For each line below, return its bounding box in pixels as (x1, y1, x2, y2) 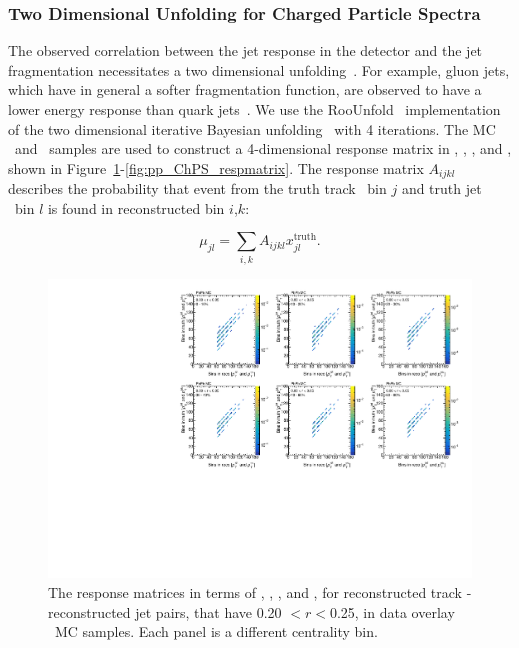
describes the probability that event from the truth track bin (8, 178, 387, 199)
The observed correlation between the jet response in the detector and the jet (8, 40, 483, 61)
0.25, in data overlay (329, 601, 455, 622)
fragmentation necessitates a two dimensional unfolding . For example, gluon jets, (8, 59, 510, 80)
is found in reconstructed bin (47, 197, 225, 218)
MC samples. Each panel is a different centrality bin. (54, 621, 378, 642)
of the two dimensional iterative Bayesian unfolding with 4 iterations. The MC (8, 118, 496, 139)
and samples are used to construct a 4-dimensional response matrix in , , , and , (14, 138, 512, 159)
